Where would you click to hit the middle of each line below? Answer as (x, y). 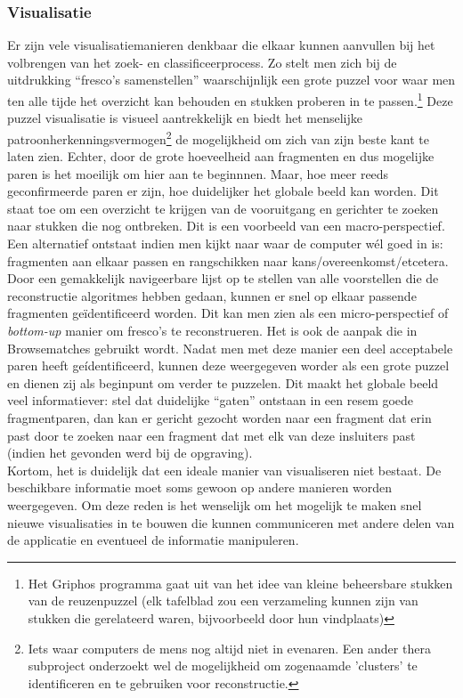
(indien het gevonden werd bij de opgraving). (130, 453)
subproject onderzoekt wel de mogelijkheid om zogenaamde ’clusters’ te (223, 666)
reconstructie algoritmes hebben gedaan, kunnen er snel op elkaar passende (212, 295)
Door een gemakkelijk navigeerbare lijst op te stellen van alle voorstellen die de (223, 278)
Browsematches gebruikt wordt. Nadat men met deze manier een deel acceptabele (230, 348)
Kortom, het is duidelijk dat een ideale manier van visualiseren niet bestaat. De (224, 470)
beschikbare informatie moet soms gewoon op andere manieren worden (200, 487)
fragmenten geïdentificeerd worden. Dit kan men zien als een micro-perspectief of (228, 313)
